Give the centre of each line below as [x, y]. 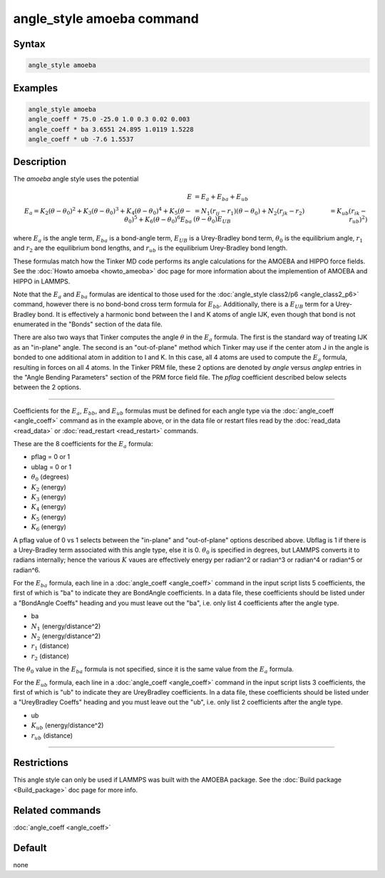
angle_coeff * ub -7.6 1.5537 [81, 139]
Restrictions [41, 763]
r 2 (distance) [50, 657]
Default [30, 848]
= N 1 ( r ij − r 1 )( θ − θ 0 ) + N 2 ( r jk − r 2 [248, 212]
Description [40, 162]
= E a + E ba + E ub [221, 198]
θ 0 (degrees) [50, 478]
